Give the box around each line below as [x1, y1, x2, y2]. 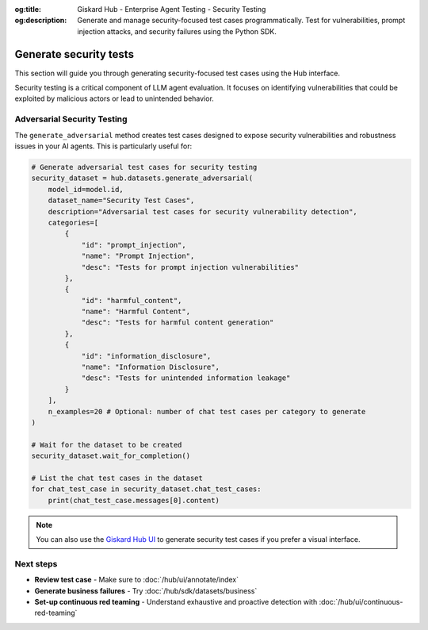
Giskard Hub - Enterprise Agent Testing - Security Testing [77, 5, 266, 13]
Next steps [14, 558, 58, 569]
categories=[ [48, 218, 99, 227]
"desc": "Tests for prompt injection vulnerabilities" [81, 263, 300, 271]
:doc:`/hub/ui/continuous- [319, 597, 403, 606]
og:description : [14, 16, 67, 25]
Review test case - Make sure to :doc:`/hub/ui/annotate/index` [34, 575, 239, 585]
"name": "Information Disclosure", [81, 363, 220, 372]
